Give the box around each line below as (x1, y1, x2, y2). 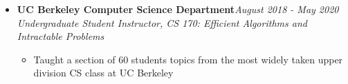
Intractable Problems (17, 29, 104, 43)
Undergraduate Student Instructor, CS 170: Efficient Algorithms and (17, 15, 307, 30)
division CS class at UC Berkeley (33, 65, 174, 80)
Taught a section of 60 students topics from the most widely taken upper (33, 52, 343, 66)
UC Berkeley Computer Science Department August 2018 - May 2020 (17, 2, 339, 16)
